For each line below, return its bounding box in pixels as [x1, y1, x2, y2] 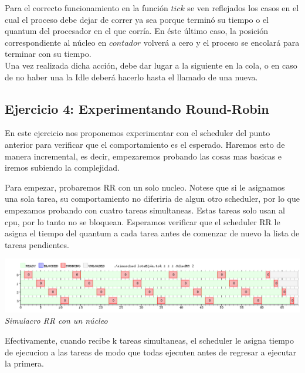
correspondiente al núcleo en [5, 36, 107, 48]
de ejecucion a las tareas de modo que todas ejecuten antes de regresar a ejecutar [5, 345, 297, 358]
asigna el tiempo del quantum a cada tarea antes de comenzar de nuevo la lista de [5, 227, 300, 239]
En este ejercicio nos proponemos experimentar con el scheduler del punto [5, 127, 270, 139]
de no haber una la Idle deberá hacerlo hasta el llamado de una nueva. [5, 70, 258, 83]
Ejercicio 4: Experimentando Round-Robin [5, 99, 269, 117]
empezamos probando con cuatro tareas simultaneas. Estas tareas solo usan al [5, 204, 285, 216]
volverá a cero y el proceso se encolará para [143, 36, 300, 48]
